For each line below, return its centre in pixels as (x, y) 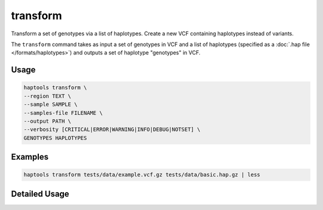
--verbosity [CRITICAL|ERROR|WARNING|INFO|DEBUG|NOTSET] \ (112, 130)
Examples (30, 157)
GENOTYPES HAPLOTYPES (55, 138)
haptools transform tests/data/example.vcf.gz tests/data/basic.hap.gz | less (142, 175)
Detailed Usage (40, 194)
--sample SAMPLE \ (51, 104)
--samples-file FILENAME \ (63, 113)
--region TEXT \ (48, 96)
